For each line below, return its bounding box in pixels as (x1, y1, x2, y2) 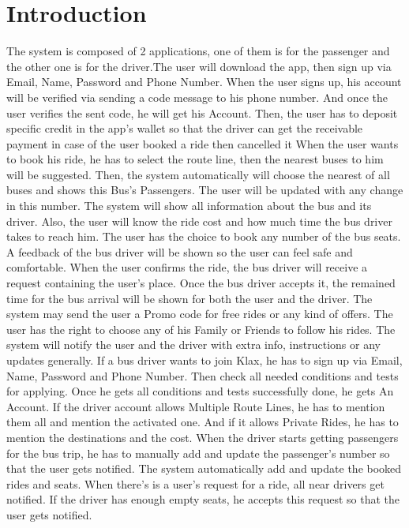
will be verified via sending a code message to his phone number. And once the (6, 88, 388, 105)
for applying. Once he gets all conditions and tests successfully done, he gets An (6, 383, 394, 399)
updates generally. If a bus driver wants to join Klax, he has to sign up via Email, (6, 352, 403, 368)
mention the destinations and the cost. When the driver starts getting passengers (6, 429, 399, 445)
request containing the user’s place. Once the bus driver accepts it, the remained (6, 275, 396, 291)
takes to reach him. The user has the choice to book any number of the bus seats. (6, 228, 401, 245)
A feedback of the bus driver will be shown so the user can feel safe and (6, 243, 353, 260)
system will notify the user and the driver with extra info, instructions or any (6, 336, 381, 353)
